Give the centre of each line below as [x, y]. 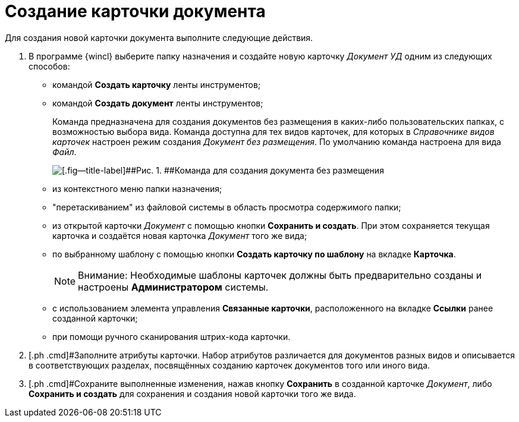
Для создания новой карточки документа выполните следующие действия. [159, 37]
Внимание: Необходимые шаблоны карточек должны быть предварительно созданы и [280, 275]
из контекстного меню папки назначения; [137, 188]
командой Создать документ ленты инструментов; [158, 103]
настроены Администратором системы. [173, 287]
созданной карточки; [95, 318]
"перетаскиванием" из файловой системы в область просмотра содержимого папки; [227, 207]
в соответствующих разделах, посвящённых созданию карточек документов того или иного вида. [229, 365]
